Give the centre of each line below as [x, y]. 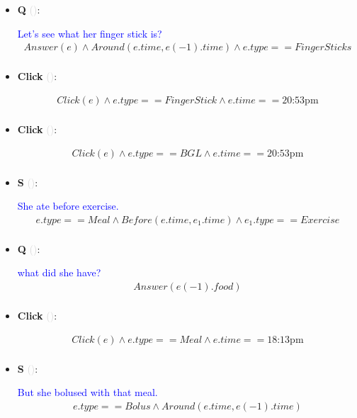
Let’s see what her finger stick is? [90, 33]
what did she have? [59, 272]
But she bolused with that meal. [87, 392]
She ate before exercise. [68, 206]
